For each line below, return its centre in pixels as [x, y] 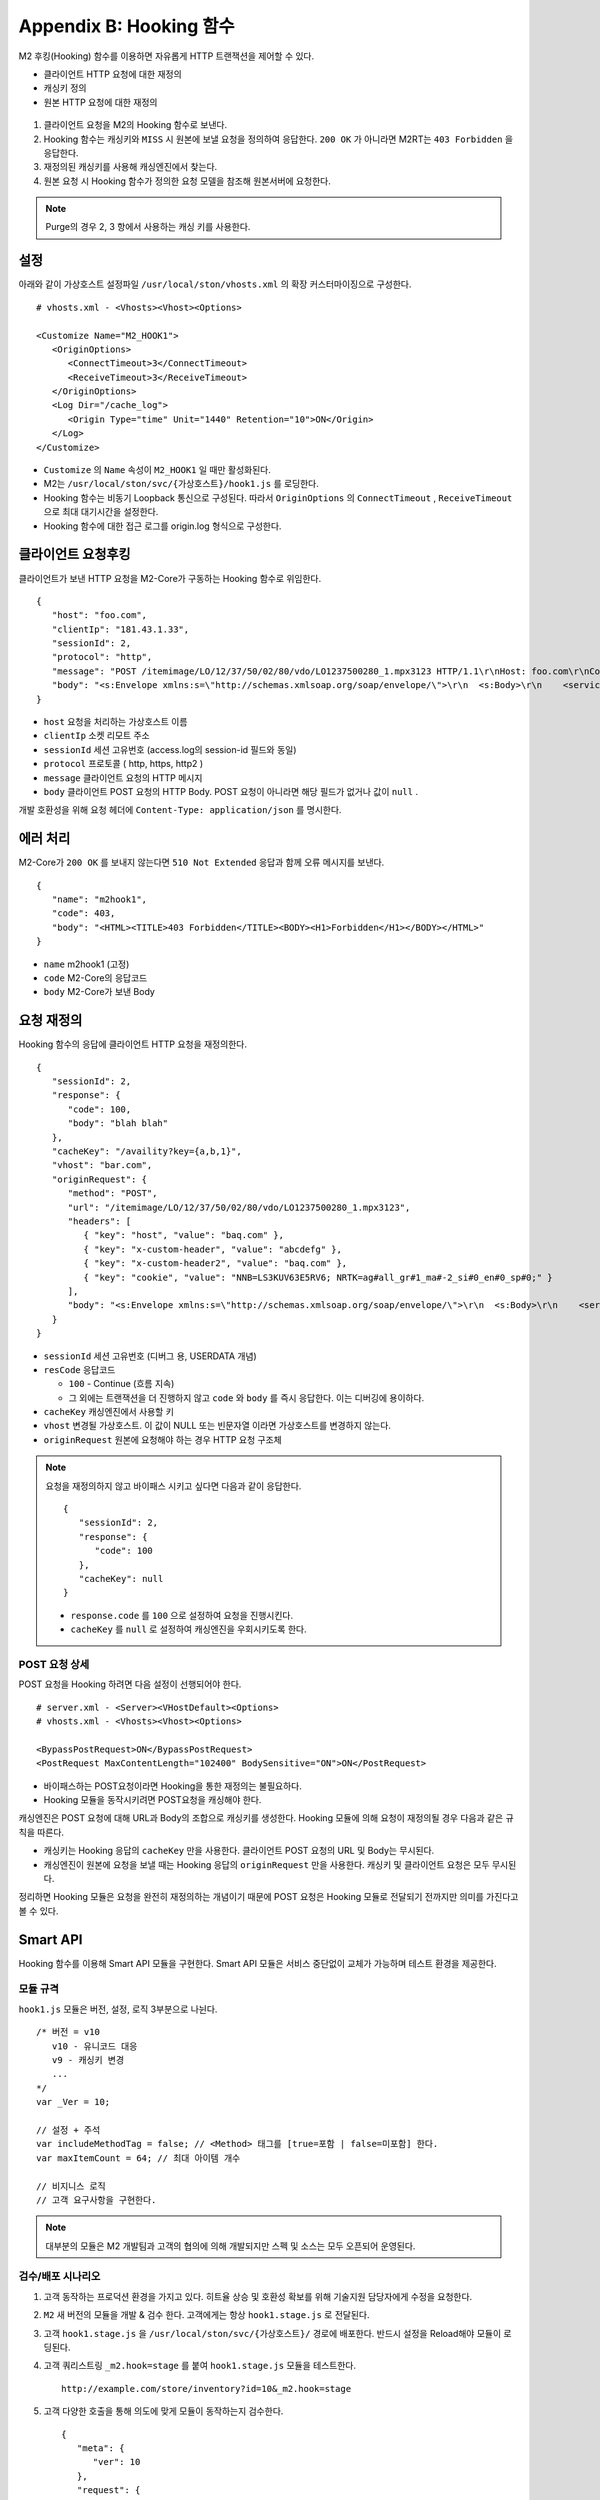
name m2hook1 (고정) [86, 964]
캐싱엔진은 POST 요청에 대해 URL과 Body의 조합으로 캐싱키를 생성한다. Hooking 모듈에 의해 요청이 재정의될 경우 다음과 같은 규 [266, 1818]
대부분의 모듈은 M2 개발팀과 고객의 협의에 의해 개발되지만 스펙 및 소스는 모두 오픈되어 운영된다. [230, 2246]
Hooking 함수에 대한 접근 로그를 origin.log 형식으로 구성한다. [162, 526]
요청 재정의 [50, 1020]
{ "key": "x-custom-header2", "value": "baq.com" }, [215, 1263]
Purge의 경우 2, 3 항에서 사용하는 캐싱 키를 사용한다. [148, 227]
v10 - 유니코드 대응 [94, 2046]
